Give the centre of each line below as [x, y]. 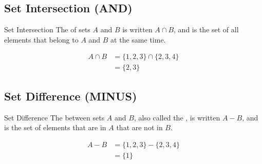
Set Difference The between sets [54, 117]
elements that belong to [41, 39]
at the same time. [138, 39]
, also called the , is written [177, 117]
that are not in [139, 127]
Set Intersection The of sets [47, 29]
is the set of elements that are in [55, 127]
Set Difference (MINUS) [71, 96]
